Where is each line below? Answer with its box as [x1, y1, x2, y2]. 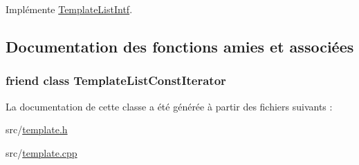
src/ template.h [6, 122, 68, 137]
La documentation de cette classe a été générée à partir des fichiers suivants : [6, 99, 333, 113]
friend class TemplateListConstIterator [6, 72, 226, 89]
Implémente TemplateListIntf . [6, 2, 133, 16]
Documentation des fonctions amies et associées [6, 35, 354, 57]
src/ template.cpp [6, 145, 77, 159]
